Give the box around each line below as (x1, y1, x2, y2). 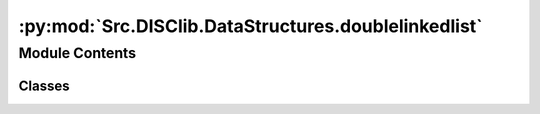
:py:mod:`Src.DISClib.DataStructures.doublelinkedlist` (18, 15, 484, 37)
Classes (18, 77, 70, 94)
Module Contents (18, 44, 137, 62)
